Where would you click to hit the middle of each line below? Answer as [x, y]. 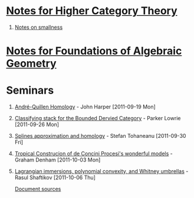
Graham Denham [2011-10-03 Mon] [57, 160]
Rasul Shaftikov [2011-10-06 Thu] [55, 177]
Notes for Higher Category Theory [92, 11]
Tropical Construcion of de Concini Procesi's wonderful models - [93, 154]
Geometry [32, 64]
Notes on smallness [39, 27]
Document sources [38, 189]
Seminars [30, 90]
